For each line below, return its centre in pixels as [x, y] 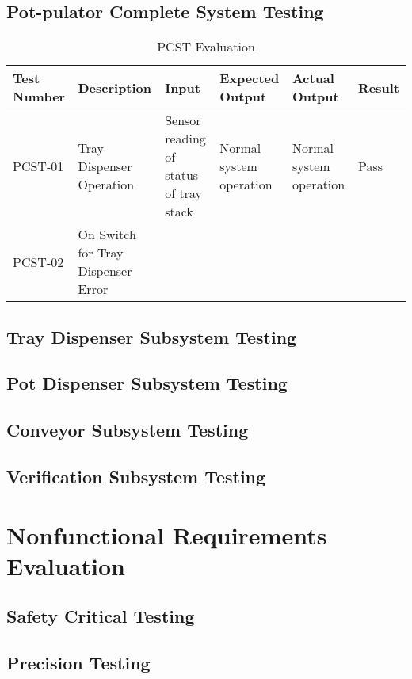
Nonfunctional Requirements [167, 534]
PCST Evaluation [206, 47]
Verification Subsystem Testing [136, 476]
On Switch [107, 235]
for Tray [101, 253]
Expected [250, 78]
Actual [313, 78]
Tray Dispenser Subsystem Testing [152, 336]
